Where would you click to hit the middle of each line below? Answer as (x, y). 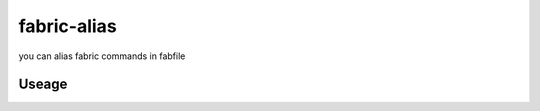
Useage (43, 84)
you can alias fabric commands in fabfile (102, 56)
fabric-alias (67, 26)
